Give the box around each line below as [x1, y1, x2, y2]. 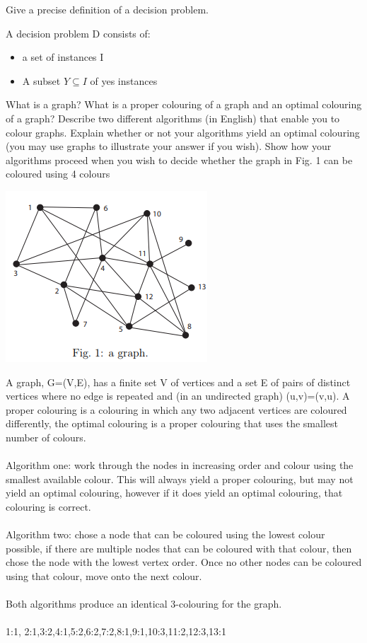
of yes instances [90, 73, 158, 88]
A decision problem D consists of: [6, 25, 151, 40]
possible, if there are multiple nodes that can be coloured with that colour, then [6, 540, 352, 555]
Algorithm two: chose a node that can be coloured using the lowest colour [6, 527, 325, 542]
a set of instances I [22, 50, 104, 64]
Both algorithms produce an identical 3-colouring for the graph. [6, 596, 282, 611]
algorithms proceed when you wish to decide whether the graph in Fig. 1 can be [6, 152, 353, 167]
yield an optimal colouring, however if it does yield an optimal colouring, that [6, 485, 343, 500]
